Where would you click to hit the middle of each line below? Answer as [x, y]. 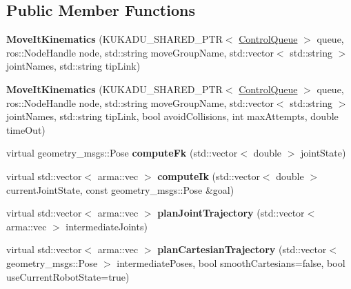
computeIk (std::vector [209, 176]
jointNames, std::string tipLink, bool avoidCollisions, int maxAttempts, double [172, 116]
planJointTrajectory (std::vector [231, 213]
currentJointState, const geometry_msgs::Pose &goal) [120, 189]
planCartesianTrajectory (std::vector [242, 249]
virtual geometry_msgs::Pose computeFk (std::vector [122, 153]
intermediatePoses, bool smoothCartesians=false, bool [231, 262]
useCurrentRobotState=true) [68, 276]
